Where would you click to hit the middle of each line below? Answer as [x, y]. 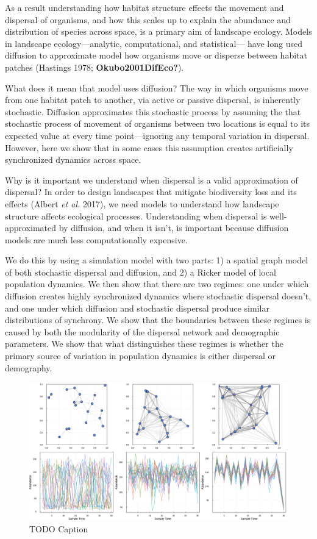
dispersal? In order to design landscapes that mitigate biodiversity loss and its [151, 192]
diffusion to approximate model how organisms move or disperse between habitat [156, 55]
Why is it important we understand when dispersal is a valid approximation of [151, 180]
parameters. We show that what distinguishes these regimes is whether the [144, 344]
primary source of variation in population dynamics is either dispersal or [141, 356]
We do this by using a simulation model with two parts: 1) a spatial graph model [157, 260]
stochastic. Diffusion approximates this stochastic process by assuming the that [153, 111]
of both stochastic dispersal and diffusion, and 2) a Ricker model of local [141, 272]
